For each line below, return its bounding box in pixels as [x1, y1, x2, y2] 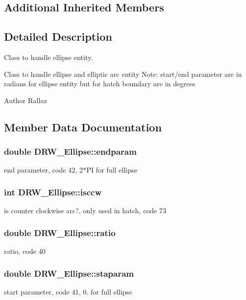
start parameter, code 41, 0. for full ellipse [4, 286, 132, 297]
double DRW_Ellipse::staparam [4, 267, 134, 279]
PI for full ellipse [86, 165, 137, 175]
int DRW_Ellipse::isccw [4, 185, 102, 198]
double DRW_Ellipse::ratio [4, 226, 116, 239]
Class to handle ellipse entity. [4, 52, 93, 62]
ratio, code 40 [4, 245, 46, 256]
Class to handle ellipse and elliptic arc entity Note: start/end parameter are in [4, 68, 242, 79]
